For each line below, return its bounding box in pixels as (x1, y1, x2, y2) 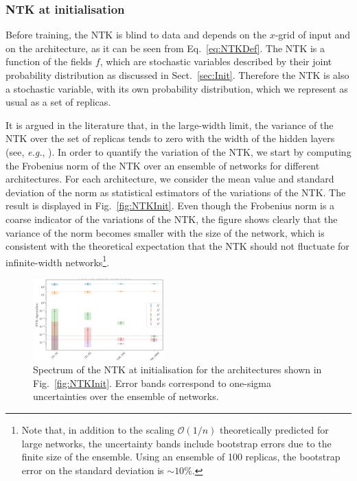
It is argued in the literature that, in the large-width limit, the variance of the (5, 117, 334, 132)
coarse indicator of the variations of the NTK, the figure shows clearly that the (5, 211, 338, 226)
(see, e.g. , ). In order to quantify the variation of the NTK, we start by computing (5, 144, 352, 159)
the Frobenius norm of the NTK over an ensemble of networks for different (5, 158, 320, 172)
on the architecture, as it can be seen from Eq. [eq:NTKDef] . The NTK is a (5, 40, 325, 55)
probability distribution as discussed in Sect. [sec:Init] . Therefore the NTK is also (5, 68, 349, 82)
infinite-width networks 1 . (5, 253, 110, 269)
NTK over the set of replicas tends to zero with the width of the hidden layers (5, 131, 335, 145)
